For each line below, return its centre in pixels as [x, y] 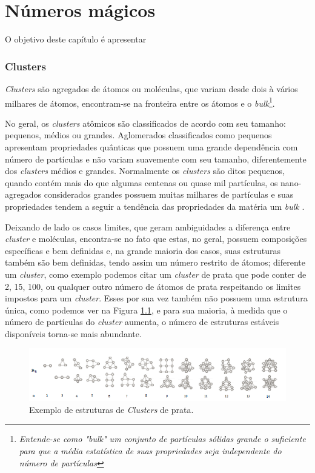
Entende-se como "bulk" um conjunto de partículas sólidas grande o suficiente [162, 439]
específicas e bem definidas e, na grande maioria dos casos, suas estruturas [143, 250]
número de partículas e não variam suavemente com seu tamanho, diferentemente [156, 159]
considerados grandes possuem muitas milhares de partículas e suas [169, 194]
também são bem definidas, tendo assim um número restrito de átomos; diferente [155, 262]
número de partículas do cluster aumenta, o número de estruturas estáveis [142, 322]
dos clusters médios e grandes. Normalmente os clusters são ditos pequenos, [145, 171]
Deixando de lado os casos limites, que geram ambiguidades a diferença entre [148, 226]
